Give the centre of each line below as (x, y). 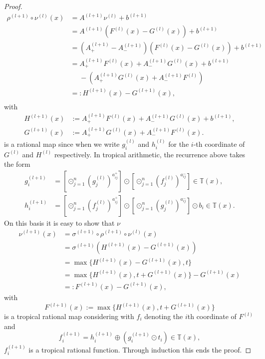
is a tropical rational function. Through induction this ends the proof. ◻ (140, 350)
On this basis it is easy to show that (59, 222)
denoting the (164, 316)
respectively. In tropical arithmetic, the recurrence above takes (150, 154)
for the (179, 144)
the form (17, 164)
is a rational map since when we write (62, 144)
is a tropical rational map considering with (69, 316)
